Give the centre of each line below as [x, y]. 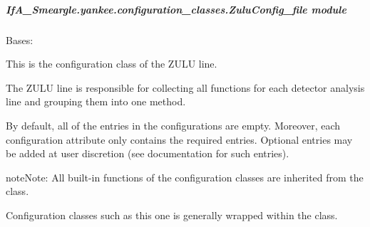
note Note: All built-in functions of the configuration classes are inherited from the [185, 177]
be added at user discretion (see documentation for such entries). [148, 153]
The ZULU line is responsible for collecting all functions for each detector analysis [185, 87]
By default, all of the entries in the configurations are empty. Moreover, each [173, 125]
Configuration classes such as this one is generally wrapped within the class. [172, 215]
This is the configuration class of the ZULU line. [112, 64]
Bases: [20, 39]
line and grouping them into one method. [96, 101]
